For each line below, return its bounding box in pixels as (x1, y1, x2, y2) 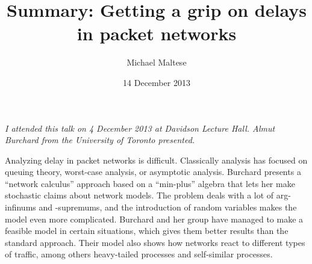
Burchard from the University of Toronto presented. (5, 134, 195, 146)
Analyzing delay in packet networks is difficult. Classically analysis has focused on (5, 153, 308, 166)
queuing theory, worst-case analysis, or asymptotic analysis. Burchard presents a (5, 165, 301, 178)
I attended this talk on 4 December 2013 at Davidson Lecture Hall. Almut (5, 121, 275, 134)
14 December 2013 (123, 76, 190, 88)
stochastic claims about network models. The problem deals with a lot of (5, 189, 274, 201)
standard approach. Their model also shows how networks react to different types (5, 236, 305, 248)
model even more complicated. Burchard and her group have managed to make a (5, 212, 304, 225)
